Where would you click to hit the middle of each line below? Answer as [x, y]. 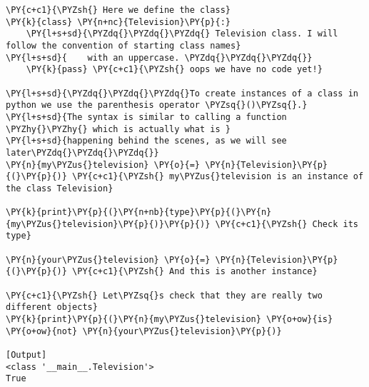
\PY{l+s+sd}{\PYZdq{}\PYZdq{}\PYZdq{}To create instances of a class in [182, 93]
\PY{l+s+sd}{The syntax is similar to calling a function [146, 117]
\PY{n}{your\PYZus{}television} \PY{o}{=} [108, 260]
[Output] [26, 355]
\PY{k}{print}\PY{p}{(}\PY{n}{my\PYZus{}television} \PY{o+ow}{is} [170, 320]
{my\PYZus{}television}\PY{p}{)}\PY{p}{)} [108, 224]
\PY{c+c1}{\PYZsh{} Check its [287, 224]
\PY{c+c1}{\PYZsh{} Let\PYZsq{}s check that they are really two [164, 295]
